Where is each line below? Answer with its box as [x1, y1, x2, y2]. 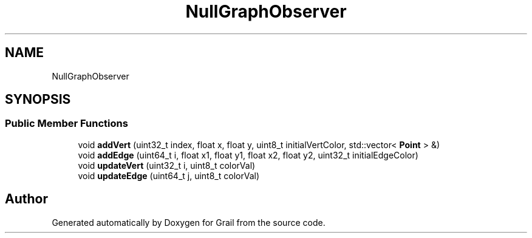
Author [5, 191, 48, 207]
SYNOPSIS [5, 92, 71, 107]
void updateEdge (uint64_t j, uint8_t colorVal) [78, 170, 260, 181]
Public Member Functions [5, 117, 128, 130]
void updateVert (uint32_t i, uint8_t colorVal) [78, 160, 256, 171]
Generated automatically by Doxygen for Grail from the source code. [52, 217, 326, 228]
